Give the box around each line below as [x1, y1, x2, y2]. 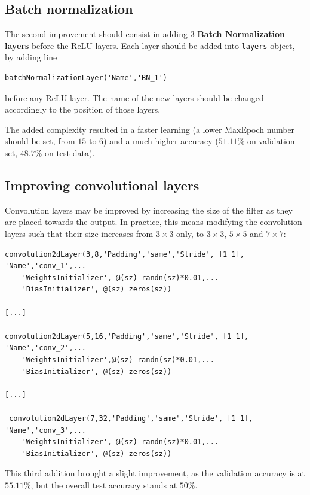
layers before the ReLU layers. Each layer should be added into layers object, [5, 39, 295, 51]
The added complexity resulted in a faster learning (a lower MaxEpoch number [5, 123, 295, 135]
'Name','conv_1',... [5, 262, 87, 271]
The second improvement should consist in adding [5, 28, 188, 40]
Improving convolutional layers [5, 176, 199, 194]
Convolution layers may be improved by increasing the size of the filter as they [5, 204, 293, 216]
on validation [247, 135, 295, 147]
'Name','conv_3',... [5, 426, 87, 435]
